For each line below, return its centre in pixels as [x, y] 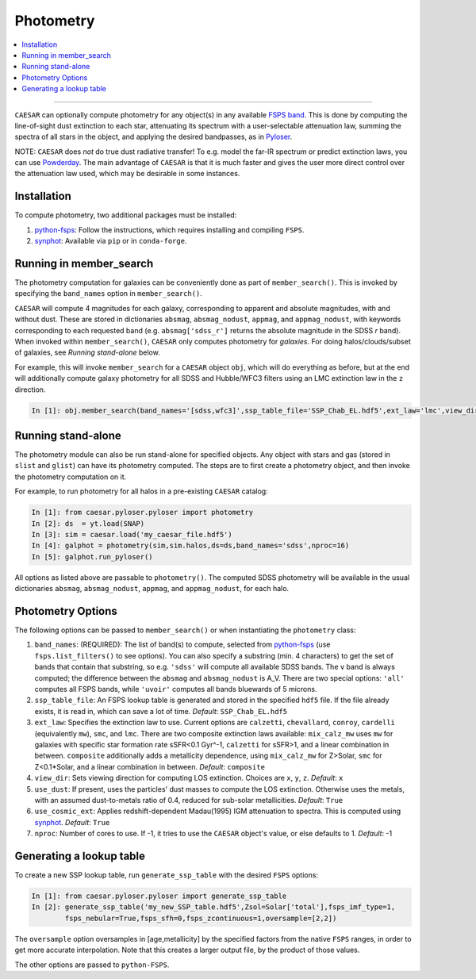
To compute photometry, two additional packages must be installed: [126, 215]
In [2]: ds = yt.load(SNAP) [88, 523]
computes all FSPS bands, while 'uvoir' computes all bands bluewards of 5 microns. [176, 689]
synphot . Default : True [72, 822]
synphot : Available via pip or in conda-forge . [111, 241]
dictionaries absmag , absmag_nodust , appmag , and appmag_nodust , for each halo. [152, 589]
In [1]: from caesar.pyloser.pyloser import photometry [142, 513]
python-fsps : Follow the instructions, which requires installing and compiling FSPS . [169, 229]
